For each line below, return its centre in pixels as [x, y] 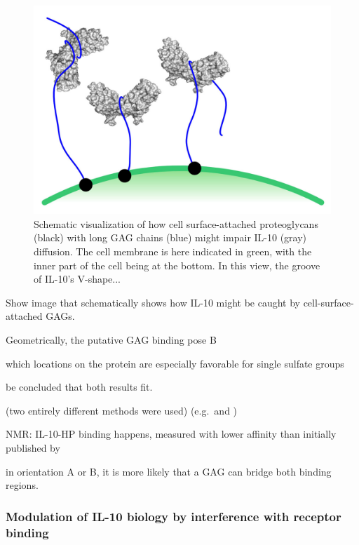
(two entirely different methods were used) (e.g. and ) [122, 410]
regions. [22, 485]
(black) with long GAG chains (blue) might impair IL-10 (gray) [170, 237]
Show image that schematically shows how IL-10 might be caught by [153, 302]
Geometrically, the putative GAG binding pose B [111, 340]
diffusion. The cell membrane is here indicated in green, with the [173, 251]
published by [33, 448]
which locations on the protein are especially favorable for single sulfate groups [175, 363]
